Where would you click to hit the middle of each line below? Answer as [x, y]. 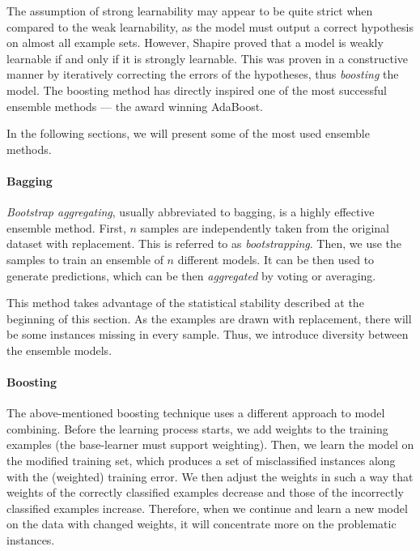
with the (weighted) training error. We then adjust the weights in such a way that [210, 476]
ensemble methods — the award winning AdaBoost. [135, 106]
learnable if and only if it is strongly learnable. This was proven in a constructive [208, 58]
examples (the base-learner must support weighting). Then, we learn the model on [210, 444]
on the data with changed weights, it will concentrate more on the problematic [202, 524]
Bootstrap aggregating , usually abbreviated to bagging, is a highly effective [191, 212]
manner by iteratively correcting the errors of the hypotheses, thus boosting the [203, 74]
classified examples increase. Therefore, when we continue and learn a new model [207, 508]
